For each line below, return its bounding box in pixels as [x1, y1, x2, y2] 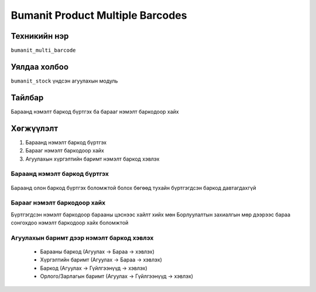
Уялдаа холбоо [11, 62, 69, 72]
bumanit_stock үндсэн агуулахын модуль [11, 77, 118, 84]
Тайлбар [11, 93, 44, 103]
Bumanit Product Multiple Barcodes [11, 9, 187, 22]
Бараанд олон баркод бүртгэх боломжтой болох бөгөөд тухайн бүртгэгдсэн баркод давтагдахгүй [11, 184, 256, 191]
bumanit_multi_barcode [11, 47, 76, 54]
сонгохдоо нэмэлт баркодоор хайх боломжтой [11, 219, 129, 226]
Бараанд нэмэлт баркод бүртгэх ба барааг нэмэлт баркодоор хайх [11, 108, 179, 115]
